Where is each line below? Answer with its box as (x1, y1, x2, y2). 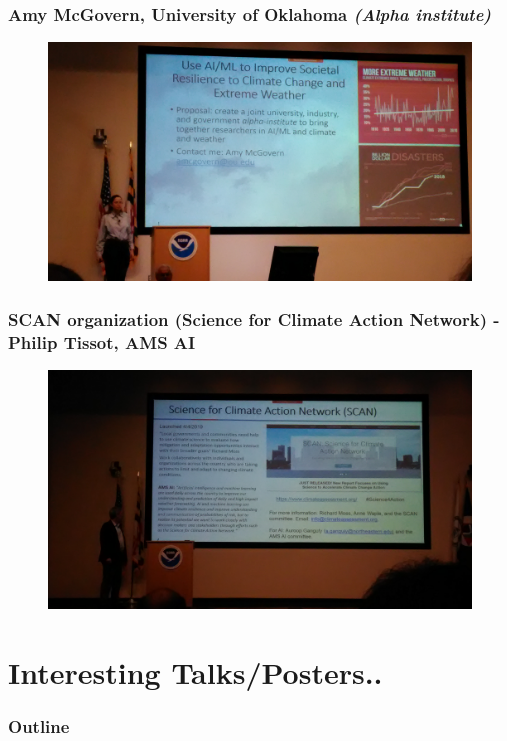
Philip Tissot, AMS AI (8, 330, 196, 355)
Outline (8, 713, 70, 738)
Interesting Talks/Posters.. (8, 651, 383, 692)
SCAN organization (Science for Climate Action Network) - (8, 307, 500, 332)
